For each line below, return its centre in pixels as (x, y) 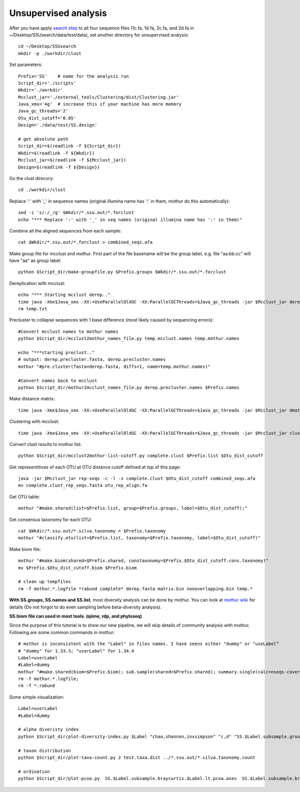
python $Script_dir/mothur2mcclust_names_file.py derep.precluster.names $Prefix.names (129, 387)
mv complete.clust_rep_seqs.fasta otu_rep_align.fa (83, 485)
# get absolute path (43, 139)
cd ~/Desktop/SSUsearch (47, 46)
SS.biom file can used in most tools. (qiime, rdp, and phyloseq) (75, 616)
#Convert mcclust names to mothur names (68, 331)
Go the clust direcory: (32, 178)
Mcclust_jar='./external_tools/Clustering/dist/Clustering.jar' (99, 97)
